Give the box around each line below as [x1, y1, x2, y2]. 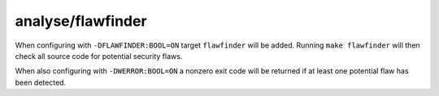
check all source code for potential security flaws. [15, 51, 183, 61]
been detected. [15, 77, 67, 87]
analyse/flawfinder [15, 12, 147, 30]
